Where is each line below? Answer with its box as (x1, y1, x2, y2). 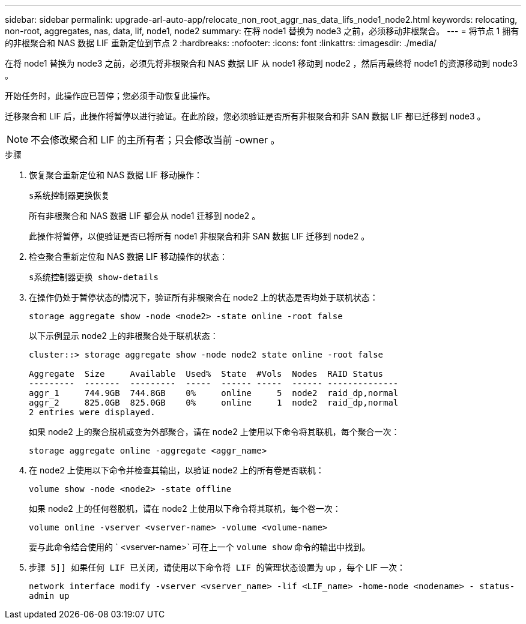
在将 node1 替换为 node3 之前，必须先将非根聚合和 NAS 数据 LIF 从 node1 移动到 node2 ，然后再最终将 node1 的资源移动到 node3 (5, 58, 518, 68)
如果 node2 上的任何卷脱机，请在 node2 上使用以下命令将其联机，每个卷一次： (29, 503, 341, 514)
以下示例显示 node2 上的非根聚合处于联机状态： (29, 331, 219, 341)
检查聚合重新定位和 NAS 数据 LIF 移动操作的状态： (29, 251, 228, 262)
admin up (29, 591, 70, 601)
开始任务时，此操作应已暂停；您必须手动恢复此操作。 (5, 91, 215, 101)
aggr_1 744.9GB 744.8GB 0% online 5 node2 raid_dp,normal (29, 388, 399, 398)
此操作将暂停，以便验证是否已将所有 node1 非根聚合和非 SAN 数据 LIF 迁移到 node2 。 (29, 231, 370, 241)
